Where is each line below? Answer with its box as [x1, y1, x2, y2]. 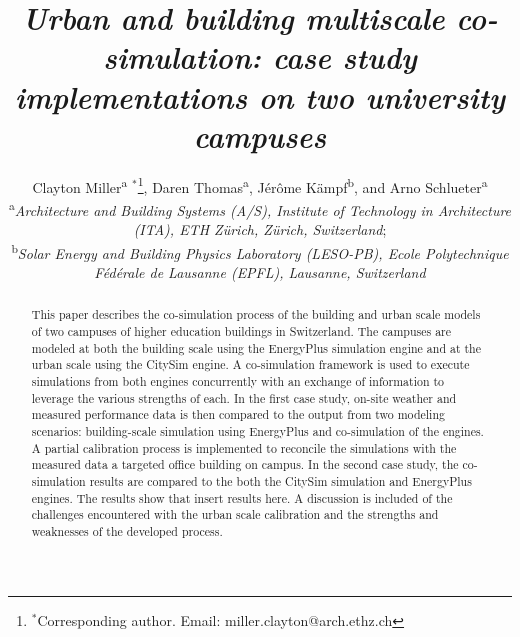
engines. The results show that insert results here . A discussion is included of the [31, 489, 453, 506]
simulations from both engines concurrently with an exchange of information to [31, 373, 445, 390]
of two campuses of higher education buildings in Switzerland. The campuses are [31, 323, 452, 340]
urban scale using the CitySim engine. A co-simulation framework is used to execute [31, 356, 470, 373]
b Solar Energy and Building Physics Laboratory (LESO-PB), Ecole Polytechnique [11, 239, 509, 263]
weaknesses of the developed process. [31, 522, 223, 539]
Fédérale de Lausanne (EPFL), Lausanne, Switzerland [94, 262, 426, 283]
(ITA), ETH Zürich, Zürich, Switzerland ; [133, 219, 387, 240]
